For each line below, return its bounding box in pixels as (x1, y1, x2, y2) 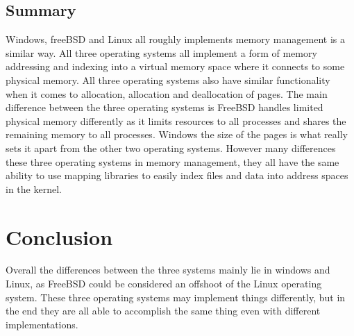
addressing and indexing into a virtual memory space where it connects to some (6, 59, 345, 74)
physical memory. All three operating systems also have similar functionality (6, 72, 330, 87)
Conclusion (6, 222, 113, 251)
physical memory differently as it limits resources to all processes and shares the (6, 113, 346, 128)
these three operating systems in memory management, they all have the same (6, 154, 339, 169)
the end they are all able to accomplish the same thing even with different (6, 303, 321, 318)
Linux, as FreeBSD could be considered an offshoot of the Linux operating (6, 276, 322, 291)
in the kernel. (6, 181, 62, 196)
